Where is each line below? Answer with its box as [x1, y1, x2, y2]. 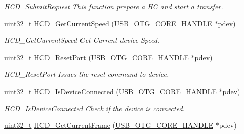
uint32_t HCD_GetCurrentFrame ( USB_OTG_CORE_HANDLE [4, 120, 213, 130]
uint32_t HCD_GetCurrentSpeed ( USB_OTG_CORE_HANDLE [4, 18, 212, 28]
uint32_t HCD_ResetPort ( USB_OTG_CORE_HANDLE [4, 52, 189, 62]
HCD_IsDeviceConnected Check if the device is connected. [4, 103, 185, 113]
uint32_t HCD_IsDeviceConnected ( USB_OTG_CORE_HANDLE [4, 85, 217, 96]
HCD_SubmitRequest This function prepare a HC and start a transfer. [4, 1, 223, 11]
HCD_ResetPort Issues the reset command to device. [4, 69, 169, 79]
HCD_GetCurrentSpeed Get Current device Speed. [4, 35, 160, 46]
